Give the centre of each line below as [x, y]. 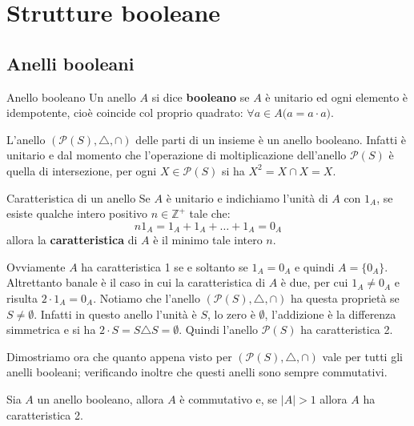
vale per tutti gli [362, 356]
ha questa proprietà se [345, 297]
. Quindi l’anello [219, 330]
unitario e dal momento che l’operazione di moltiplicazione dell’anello [177, 155]
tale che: [210, 213]
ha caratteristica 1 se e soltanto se [165, 266]
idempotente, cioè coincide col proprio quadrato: [125, 113]
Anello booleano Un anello [71, 96]
